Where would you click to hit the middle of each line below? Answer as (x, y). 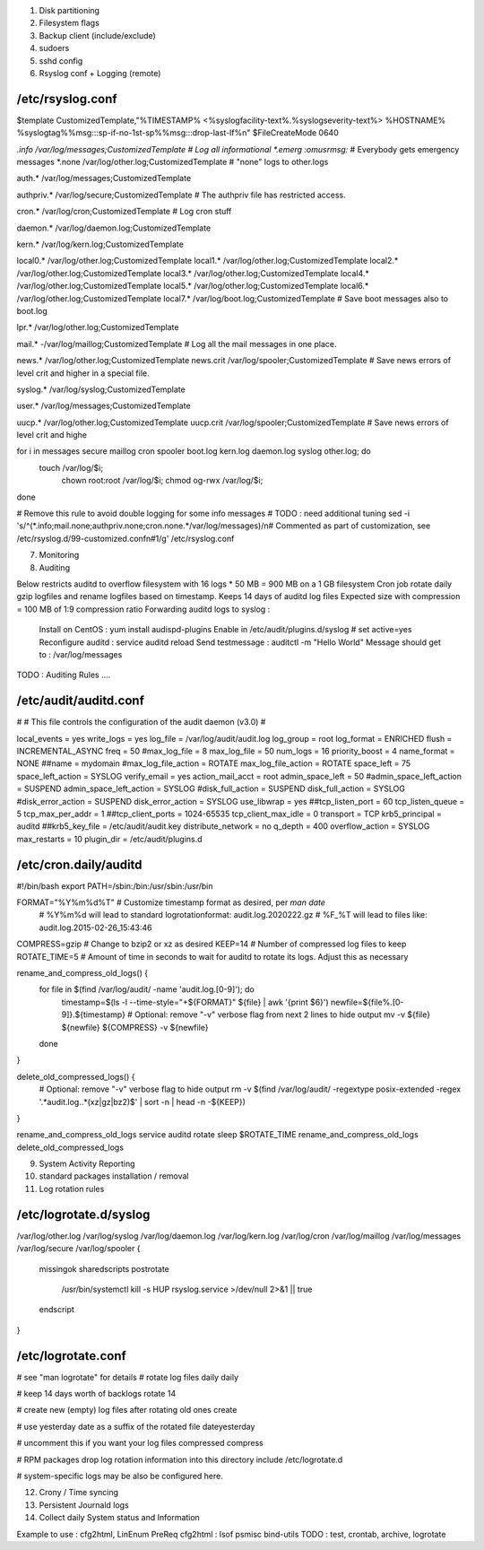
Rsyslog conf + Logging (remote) (100, 73)
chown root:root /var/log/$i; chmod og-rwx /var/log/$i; (162, 481)
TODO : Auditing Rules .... (64, 675)
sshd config (61, 61)
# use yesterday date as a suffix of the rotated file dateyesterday (136, 1426)
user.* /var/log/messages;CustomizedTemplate (104, 406)
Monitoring (59, 555)
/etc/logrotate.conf (72, 1356)
